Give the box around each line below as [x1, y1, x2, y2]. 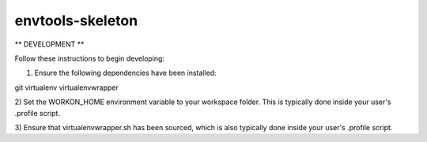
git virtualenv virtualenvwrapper [14, 83, 119, 92]
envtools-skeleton [14, 12, 138, 29]
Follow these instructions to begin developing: [14, 54, 165, 63]
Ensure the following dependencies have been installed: [34, 68, 217, 78]
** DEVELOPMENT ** [14, 39, 85, 49]
